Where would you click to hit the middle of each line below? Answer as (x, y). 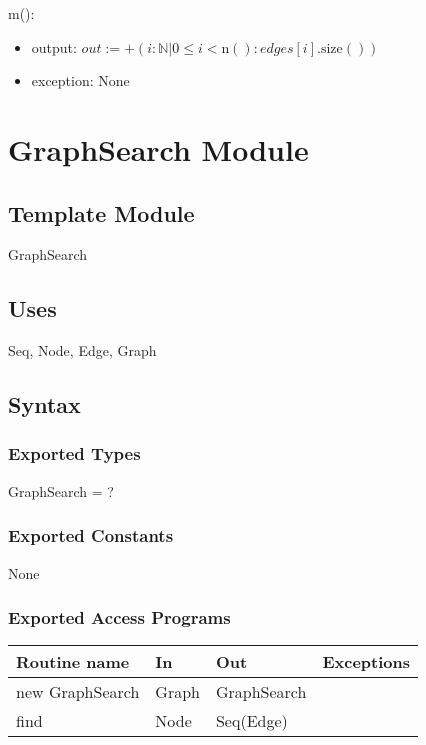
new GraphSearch (78, 692)
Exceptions (366, 662)
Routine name (73, 662)
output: (54, 46)
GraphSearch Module (158, 148)
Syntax (44, 404)
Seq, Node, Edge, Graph (82, 350)
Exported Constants (91, 535)
